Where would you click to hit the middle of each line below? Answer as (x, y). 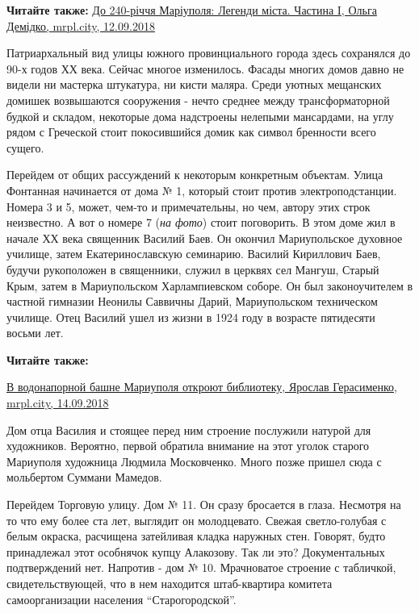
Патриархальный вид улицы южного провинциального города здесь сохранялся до (209, 53)
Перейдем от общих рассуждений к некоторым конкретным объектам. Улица (195, 175)
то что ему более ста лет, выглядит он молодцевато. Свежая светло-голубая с (197, 520)
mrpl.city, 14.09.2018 (58, 403)
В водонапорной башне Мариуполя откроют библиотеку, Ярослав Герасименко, (202, 387)
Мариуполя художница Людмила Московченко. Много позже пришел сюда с (194, 461)
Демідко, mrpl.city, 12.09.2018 (81, 25)
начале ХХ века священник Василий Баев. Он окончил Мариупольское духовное (205, 238)
